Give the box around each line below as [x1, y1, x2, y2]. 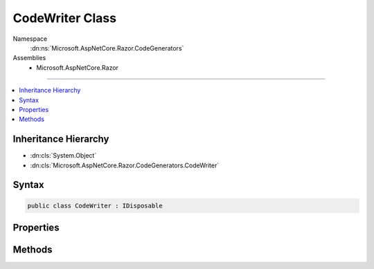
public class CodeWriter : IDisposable [27, 201, 163, 210]
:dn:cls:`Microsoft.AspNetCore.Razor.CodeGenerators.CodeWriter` [30, 161, 220, 169]
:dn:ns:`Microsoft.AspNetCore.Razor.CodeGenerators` [30, 44, 184, 52]
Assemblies [12, 54, 46, 62]
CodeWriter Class [12, 10, 117, 26]
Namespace [12, 35, 48, 43]
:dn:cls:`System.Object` [30, 151, 97, 160]
